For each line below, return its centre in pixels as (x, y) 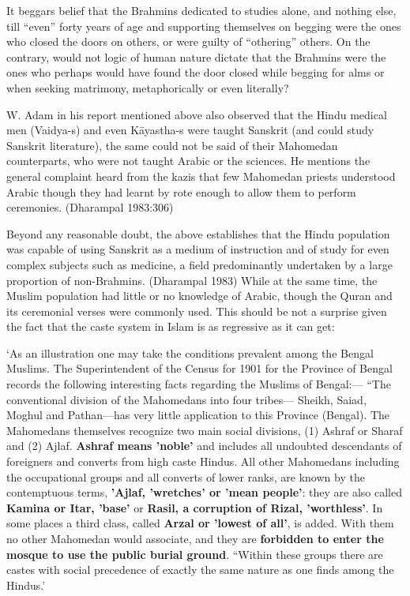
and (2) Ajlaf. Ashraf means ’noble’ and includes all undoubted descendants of (204, 446)
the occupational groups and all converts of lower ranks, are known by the (186, 476)
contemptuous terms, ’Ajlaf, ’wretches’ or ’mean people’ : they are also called (204, 492)
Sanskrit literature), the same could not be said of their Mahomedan (172, 145)
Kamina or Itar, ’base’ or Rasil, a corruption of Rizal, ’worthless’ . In (195, 507)
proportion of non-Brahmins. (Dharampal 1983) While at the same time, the (192, 280)
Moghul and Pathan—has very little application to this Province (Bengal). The (198, 415)
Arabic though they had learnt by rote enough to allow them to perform (181, 191)
